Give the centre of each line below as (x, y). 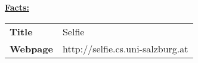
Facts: (17, 7)
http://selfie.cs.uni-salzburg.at (125, 48)
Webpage (31, 48)
